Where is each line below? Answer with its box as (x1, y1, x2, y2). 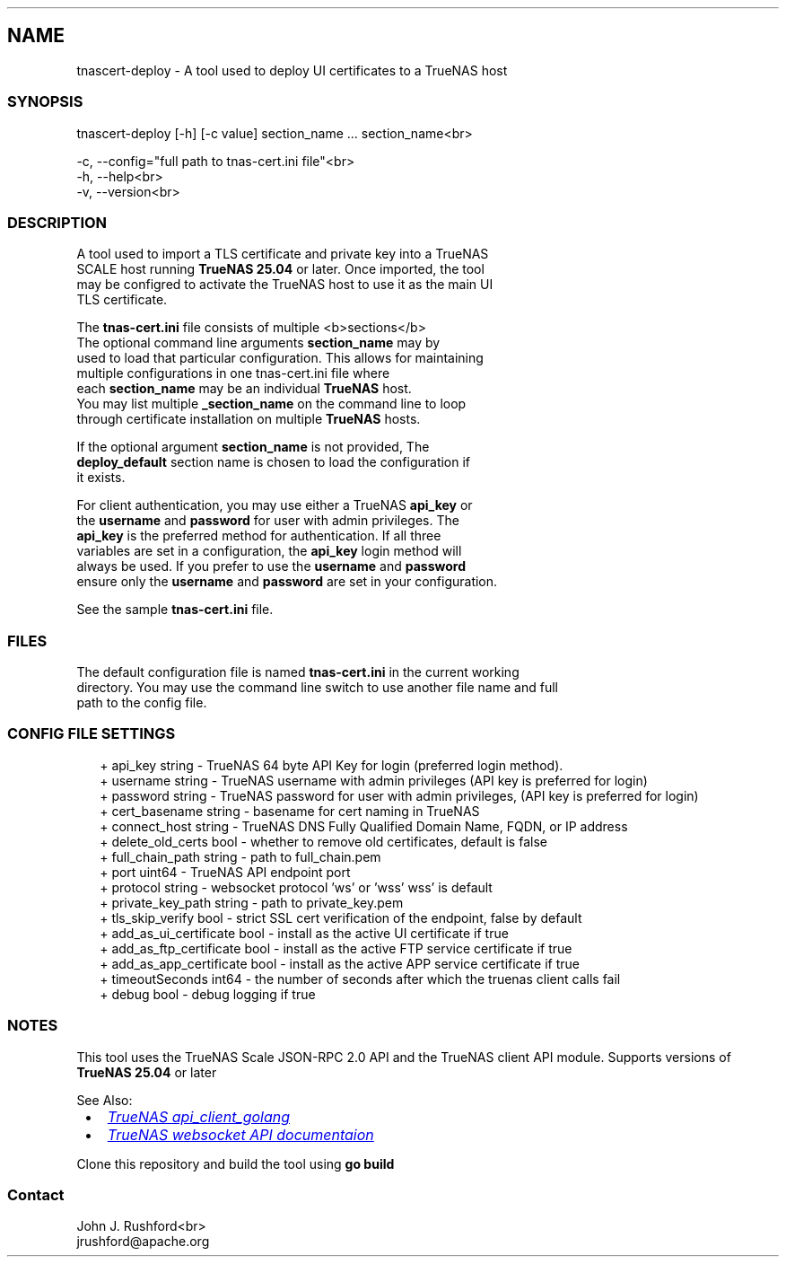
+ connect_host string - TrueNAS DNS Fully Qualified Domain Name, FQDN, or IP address (100, 818, 628, 834)
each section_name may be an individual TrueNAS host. (76, 381, 412, 397)
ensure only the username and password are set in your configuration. (76, 574, 498, 590)
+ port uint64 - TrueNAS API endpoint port (100, 864, 351, 880)
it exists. (76, 470, 126, 486)
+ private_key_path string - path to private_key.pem (100, 894, 404, 910)
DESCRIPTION (7, 213, 108, 232)
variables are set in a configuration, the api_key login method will (76, 543, 462, 559)
